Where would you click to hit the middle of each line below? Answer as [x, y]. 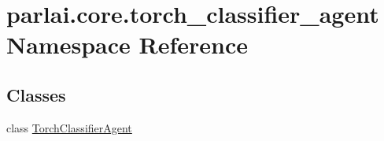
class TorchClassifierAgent [69, 127]
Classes [36, 94]
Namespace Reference [127, 45]
